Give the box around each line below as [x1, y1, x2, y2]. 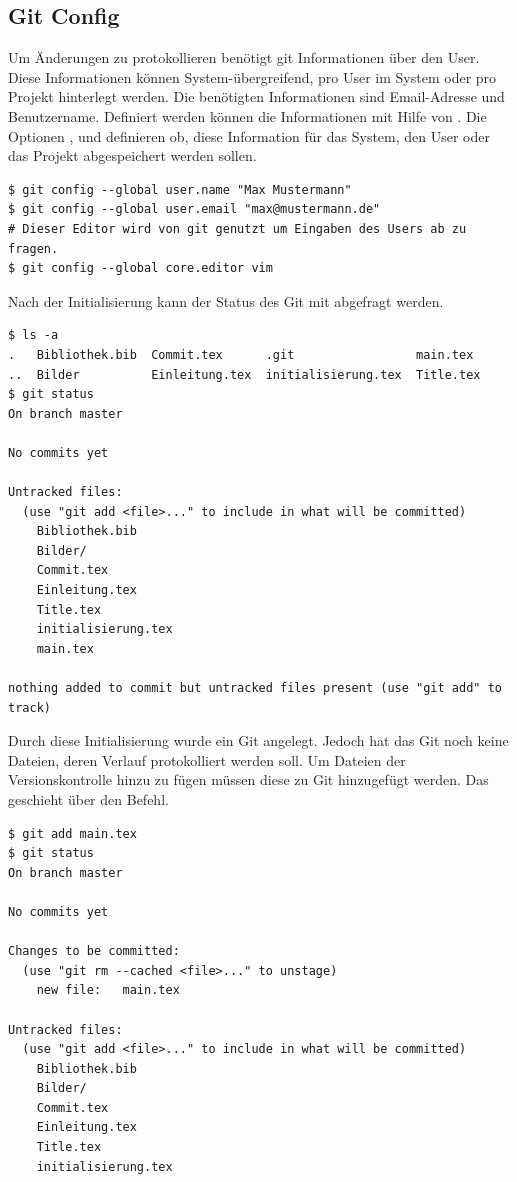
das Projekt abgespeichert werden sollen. [8, 145, 257, 166]
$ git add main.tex [8, 826, 137, 841]
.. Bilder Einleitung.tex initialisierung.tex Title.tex [8, 367, 481, 382]
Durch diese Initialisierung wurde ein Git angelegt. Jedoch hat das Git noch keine [8, 730, 509, 751]
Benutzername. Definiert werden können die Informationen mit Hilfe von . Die [8, 105, 487, 126]
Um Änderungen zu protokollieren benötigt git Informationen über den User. [8, 47, 480, 68]
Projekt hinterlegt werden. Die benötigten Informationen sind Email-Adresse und [8, 86, 505, 107]
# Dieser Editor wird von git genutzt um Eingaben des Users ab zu [8, 221, 467, 236]
